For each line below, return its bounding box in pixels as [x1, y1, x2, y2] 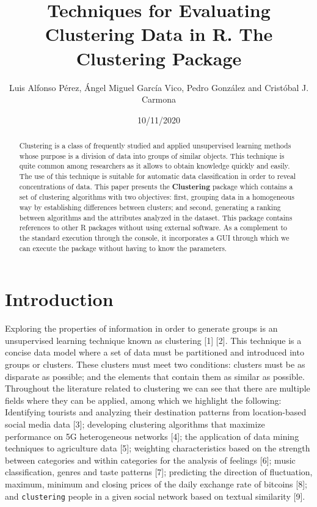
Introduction [5, 286, 114, 312]
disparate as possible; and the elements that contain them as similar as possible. [5, 370, 305, 382]
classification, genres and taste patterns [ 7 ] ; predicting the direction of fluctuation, [5, 465, 313, 478]
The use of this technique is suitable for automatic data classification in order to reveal [19, 171, 296, 181]
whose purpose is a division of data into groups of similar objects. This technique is [19, 150, 285, 161]
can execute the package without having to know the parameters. [19, 243, 227, 253]
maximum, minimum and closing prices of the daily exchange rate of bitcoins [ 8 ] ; [5, 477, 308, 490]
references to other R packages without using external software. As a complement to [19, 222, 288, 233]
